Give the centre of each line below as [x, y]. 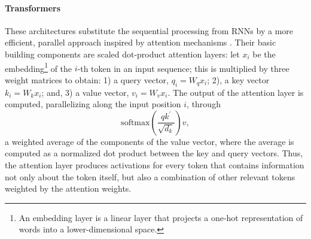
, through [204, 104]
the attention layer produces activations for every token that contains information [155, 165]
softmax [135, 122]
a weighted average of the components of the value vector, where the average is [150, 141]
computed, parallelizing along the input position [93, 104]
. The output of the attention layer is [236, 92]
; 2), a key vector [238, 79]
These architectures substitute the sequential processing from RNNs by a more [149, 30]
